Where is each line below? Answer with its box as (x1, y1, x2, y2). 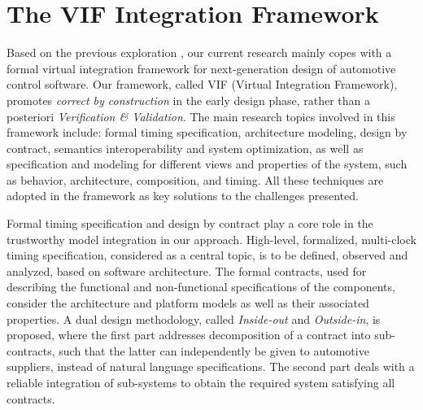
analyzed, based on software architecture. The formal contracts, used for (7, 262, 367, 279)
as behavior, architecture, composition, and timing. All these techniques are (7, 171, 384, 188)
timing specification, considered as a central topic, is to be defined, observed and (7, 246, 408, 264)
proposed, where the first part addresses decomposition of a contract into (7, 326, 371, 343)
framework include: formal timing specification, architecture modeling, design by (7, 124, 408, 141)
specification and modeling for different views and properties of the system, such (7, 155, 408, 172)
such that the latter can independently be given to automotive (59, 342, 369, 359)
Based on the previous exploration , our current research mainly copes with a (7, 44, 392, 61)
